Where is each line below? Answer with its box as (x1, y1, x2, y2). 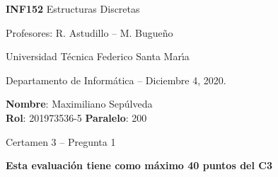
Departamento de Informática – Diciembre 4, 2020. (6, 72, 226, 87)
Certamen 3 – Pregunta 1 (6, 134, 116, 149)
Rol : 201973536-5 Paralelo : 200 (6, 110, 147, 125)
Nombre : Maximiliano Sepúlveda (6, 96, 153, 111)
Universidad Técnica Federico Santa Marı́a (6, 49, 190, 64)
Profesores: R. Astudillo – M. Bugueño (6, 25, 173, 40)
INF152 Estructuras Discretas (6, 1, 140, 16)
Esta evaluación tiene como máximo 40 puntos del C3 (6, 158, 272, 173)
